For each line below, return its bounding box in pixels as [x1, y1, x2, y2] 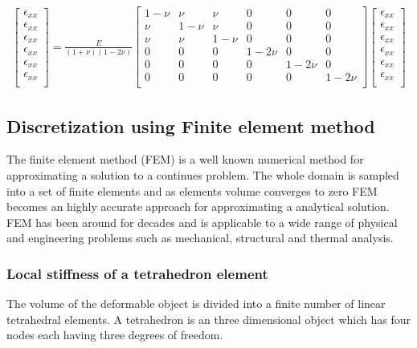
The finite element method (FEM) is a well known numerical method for [6, 151, 364, 168]
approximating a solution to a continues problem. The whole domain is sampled [6, 167, 399, 184]
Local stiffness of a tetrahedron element [6, 263, 268, 283]
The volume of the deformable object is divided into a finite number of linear [6, 295, 386, 312]
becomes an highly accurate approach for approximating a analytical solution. [6, 198, 390, 215]
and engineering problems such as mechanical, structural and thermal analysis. [6, 229, 394, 246]
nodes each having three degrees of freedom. [6, 326, 223, 343]
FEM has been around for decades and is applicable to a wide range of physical [6, 213, 398, 230]
